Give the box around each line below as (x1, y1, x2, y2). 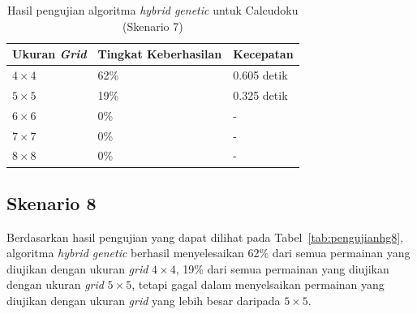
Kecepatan (233, 45, 294, 62)
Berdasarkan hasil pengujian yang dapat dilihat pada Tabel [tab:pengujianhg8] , (6, 228, 404, 245)
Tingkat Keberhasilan (97, 45, 222, 62)
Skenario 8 (6, 190, 97, 215)
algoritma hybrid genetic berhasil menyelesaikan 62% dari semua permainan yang (6, 244, 411, 261)
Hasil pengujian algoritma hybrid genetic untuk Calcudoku (7, 2, 299, 18)
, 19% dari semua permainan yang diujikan (175, 260, 389, 277)
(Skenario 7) (122, 17, 183, 34)
